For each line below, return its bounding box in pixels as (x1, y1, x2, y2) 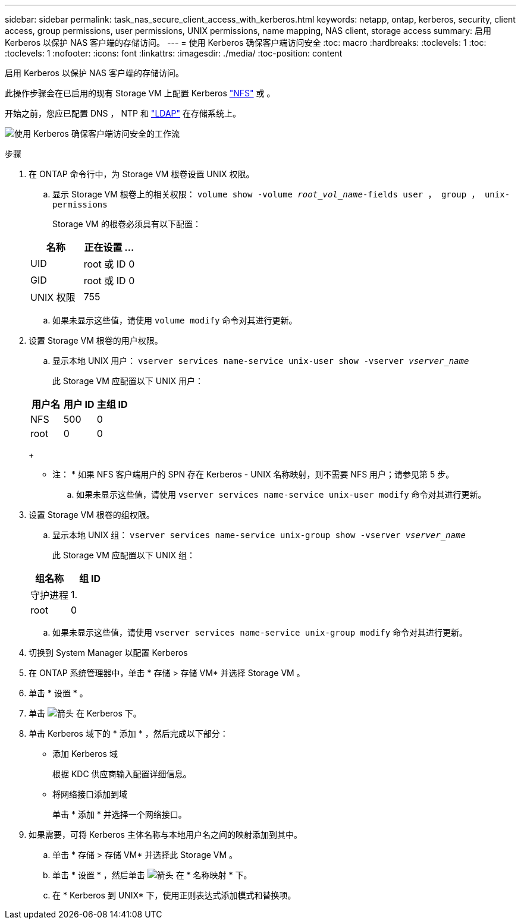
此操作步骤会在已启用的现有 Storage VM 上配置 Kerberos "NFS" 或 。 (5, 88, 275, 98)
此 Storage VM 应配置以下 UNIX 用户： (52, 376, 203, 386)
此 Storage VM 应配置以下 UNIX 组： (52, 550, 195, 560)
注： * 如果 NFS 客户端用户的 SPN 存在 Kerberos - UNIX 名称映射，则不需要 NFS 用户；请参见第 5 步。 (52, 469, 454, 479)
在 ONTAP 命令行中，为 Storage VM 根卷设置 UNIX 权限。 (29, 169, 255, 179)
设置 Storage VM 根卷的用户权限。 (29, 335, 163, 345)
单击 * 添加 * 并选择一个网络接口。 (52, 809, 187, 819)
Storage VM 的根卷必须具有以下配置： (52, 219, 201, 229)
